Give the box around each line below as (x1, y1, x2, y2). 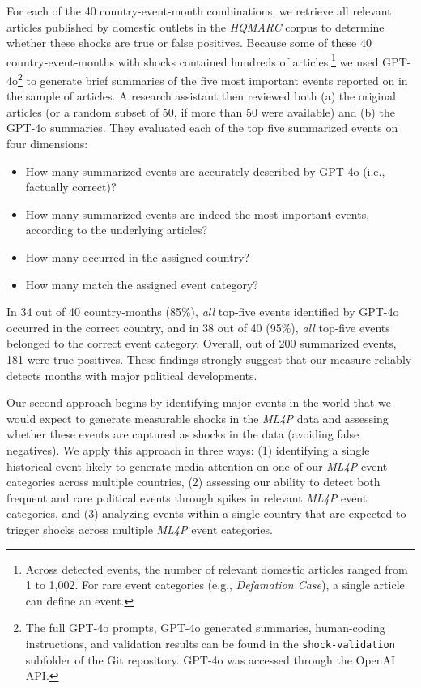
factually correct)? (25, 178, 117, 195)
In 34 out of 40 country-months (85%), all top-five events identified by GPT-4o (6, 303, 399, 320)
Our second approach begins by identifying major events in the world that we (6, 394, 391, 411)
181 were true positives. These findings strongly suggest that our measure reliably (6, 351, 412, 367)
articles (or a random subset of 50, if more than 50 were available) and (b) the (6, 103, 395, 120)
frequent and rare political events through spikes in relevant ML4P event (6, 489, 368, 506)
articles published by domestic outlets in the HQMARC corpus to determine (6, 18, 385, 35)
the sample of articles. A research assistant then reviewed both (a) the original (6, 88, 396, 105)
